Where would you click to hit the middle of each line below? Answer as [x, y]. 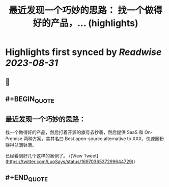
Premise [14, 139]
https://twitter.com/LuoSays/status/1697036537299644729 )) [71, 162]
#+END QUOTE [27, 178]
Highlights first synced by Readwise [83, 52]
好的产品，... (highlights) [86, 23]
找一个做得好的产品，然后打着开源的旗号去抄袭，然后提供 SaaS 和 [74, 132]
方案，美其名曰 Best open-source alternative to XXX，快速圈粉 [98, 139]
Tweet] [91, 155]
